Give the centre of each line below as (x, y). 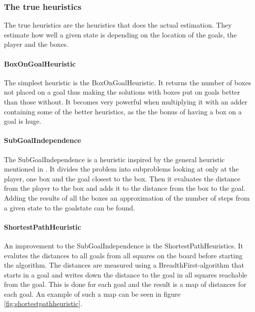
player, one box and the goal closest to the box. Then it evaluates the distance (122, 178)
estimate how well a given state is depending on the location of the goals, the (120, 34)
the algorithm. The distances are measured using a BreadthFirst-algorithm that (124, 265)
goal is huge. (23, 121)
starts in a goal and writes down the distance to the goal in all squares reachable (126, 274)
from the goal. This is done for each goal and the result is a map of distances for (125, 284)
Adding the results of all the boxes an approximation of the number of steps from (127, 197)
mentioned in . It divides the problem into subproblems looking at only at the (121, 169)
